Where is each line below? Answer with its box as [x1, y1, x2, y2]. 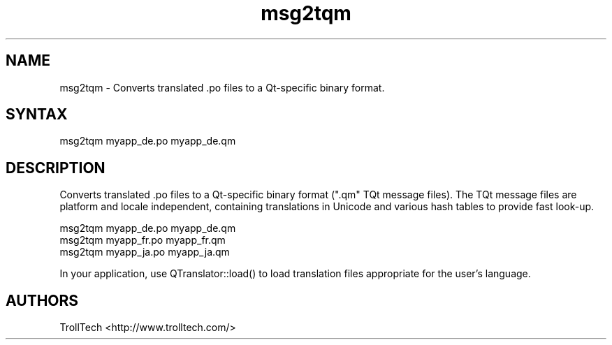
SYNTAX [6, 105, 68, 124]
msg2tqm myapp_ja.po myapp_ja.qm [59, 246, 230, 258]
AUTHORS [6, 291, 79, 309]
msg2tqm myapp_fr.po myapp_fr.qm [59, 234, 226, 247]
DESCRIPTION [6, 159, 105, 177]
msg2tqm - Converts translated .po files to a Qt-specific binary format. [59, 81, 385, 94]
